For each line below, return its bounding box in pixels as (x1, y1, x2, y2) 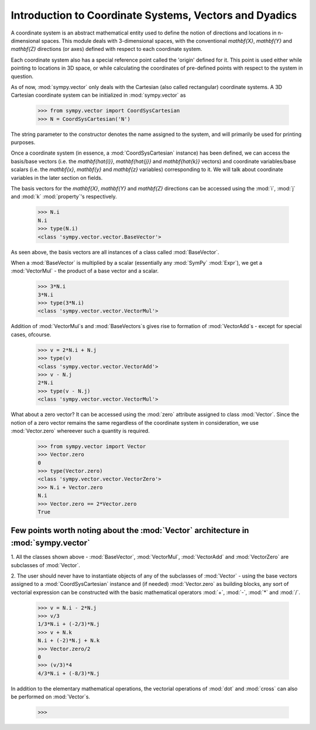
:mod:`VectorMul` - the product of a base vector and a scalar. (11, 267, 159, 275)
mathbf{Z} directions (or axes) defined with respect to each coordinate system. (11, 46, 202, 53)
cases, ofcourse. (11, 331, 51, 338)
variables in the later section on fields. (11, 174, 103, 181)
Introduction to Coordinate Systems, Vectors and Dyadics (11, 9, 297, 22)
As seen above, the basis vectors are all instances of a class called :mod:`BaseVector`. (11, 248, 219, 255)
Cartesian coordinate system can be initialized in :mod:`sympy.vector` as (11, 91, 186, 99)
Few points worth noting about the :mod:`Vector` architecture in (11, 526, 249, 535)
